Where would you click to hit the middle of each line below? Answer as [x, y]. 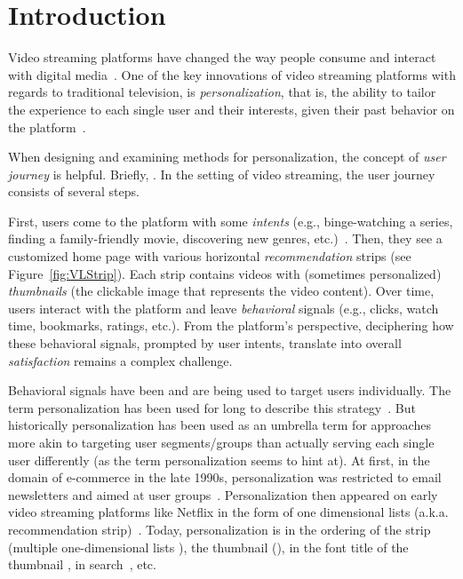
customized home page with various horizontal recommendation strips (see [210, 256]
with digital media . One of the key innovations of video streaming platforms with [232, 74]
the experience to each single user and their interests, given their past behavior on [231, 109]
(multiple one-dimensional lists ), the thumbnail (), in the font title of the [208, 547]
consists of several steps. [74, 191]
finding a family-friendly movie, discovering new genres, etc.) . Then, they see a [225, 238]
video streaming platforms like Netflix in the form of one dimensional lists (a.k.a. [228, 512]
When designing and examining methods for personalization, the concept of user [227, 157]
